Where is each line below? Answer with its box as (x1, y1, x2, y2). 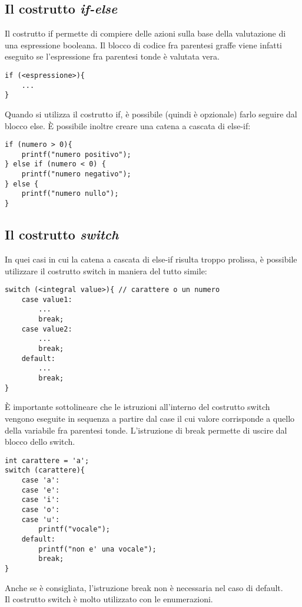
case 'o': (21, 506, 60, 514)
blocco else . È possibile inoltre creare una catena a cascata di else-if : (5, 119, 251, 132)
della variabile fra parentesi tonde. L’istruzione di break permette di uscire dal (5, 424, 287, 436)
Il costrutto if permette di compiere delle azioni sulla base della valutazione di (5, 27, 286, 40)
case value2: (21, 324, 72, 333)
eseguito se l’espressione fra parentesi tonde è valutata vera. (5, 50, 220, 63)
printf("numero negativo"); (21, 170, 131, 179)
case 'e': (21, 485, 60, 494)
